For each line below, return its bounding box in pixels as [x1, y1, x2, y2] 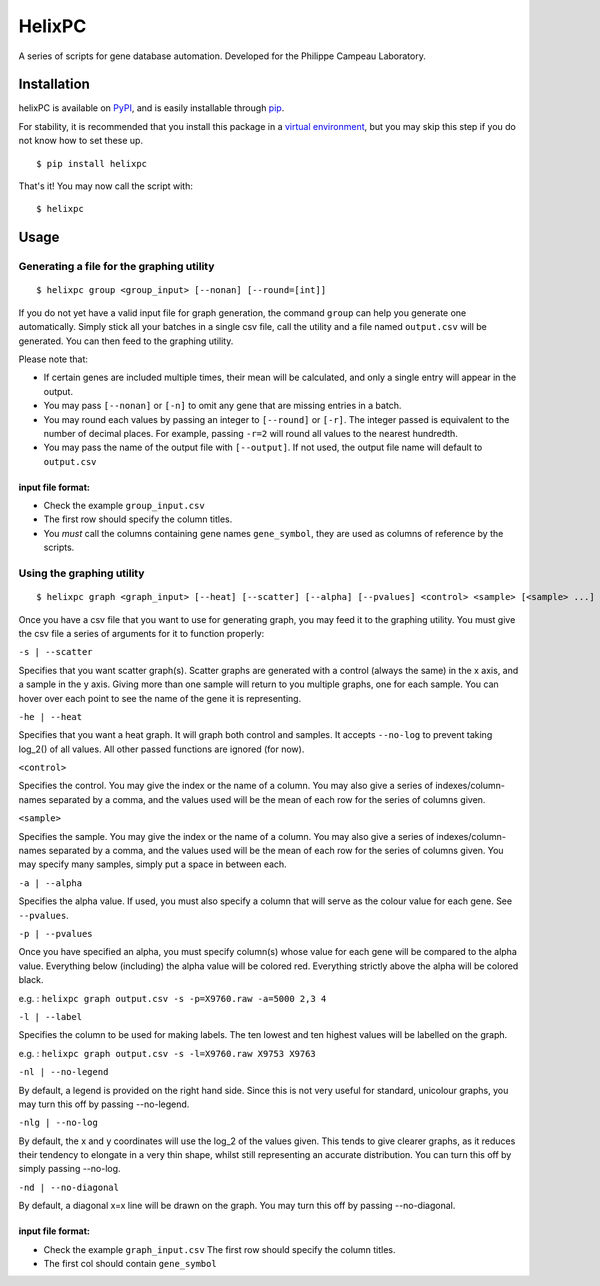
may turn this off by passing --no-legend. [18, 1098, 190, 1110]
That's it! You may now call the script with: [18, 180, 194, 192]
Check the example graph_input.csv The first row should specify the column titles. [43, 1243, 396, 1255]
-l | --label [18, 1011, 83, 1022]
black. [18, 974, 44, 986]
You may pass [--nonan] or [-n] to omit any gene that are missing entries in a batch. [43, 400, 402, 412]
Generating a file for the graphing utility [18, 260, 215, 274]
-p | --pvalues [18, 928, 94, 939]
